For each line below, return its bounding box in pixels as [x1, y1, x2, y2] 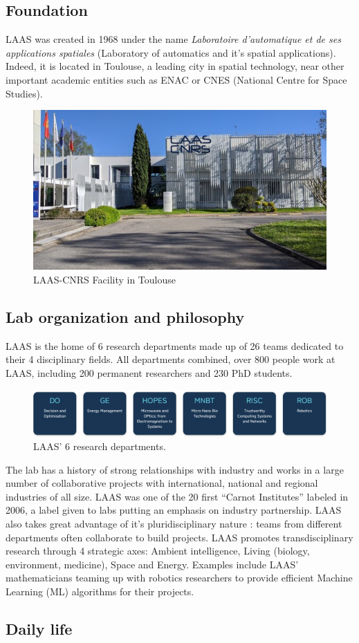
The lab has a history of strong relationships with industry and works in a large [6, 462, 344, 476]
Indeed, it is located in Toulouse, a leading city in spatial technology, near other [6, 59, 344, 73]
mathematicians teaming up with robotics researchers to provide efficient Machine [6, 570, 353, 585]
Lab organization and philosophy [6, 306, 245, 328]
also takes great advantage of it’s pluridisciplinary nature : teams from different [6, 516, 342, 531]
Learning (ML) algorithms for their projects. [6, 584, 194, 599]
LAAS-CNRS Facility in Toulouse [33, 272, 176, 287]
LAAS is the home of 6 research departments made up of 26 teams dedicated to [6, 338, 344, 353]
